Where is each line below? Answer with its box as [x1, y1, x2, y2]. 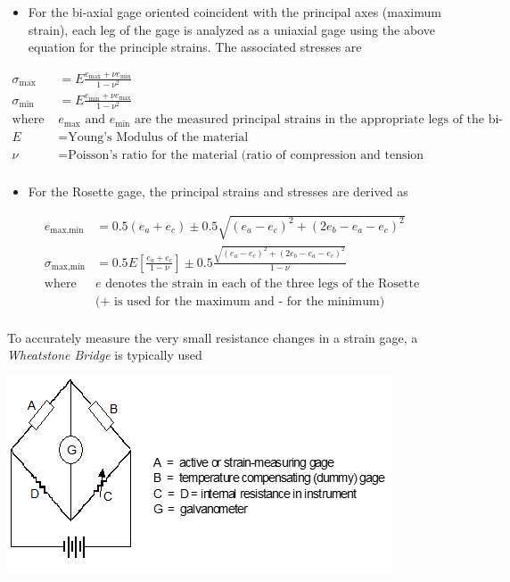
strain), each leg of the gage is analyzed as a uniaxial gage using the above [28, 20, 435, 38]
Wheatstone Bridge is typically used [7, 345, 202, 364]
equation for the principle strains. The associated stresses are [28, 37, 362, 56]
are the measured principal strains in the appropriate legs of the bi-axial [135, 113, 504, 127]
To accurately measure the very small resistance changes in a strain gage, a [7, 328, 418, 346]
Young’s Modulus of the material [68, 130, 249, 144]
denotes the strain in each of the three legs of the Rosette [105, 277, 420, 290]
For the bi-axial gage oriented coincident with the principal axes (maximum [28, 3, 441, 21]
